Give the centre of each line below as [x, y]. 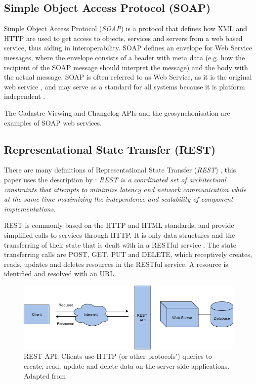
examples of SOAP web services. [53, 122]
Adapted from [45, 375]
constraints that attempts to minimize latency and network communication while [125, 189]
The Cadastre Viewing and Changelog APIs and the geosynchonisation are [117, 112]
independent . [25, 96]
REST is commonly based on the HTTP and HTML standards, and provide [119, 225]
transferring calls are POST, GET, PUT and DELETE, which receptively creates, [128, 254]
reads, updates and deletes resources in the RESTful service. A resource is [116, 264]
